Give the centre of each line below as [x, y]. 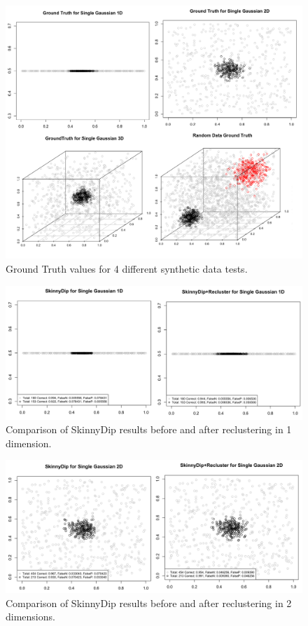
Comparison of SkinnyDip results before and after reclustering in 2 [149, 603]
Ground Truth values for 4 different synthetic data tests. [127, 269]
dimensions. [30, 617]
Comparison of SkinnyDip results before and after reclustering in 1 [149, 429]
